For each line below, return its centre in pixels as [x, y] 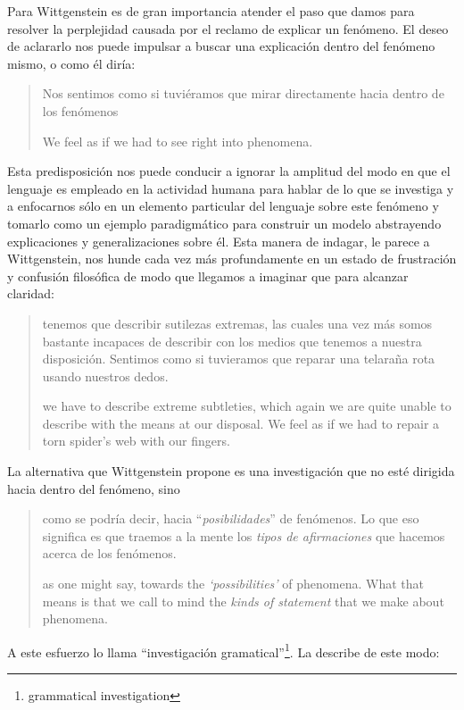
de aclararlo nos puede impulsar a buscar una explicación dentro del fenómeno [221, 46]
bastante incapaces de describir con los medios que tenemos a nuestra [232, 341]
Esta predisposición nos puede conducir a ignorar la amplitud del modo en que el [229, 171]
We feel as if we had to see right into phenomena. [178, 141]
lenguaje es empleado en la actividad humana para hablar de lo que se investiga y [231, 188]
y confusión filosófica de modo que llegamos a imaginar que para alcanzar [208, 276]
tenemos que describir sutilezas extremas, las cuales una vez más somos [237, 323]
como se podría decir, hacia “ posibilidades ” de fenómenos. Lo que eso [231, 518]
